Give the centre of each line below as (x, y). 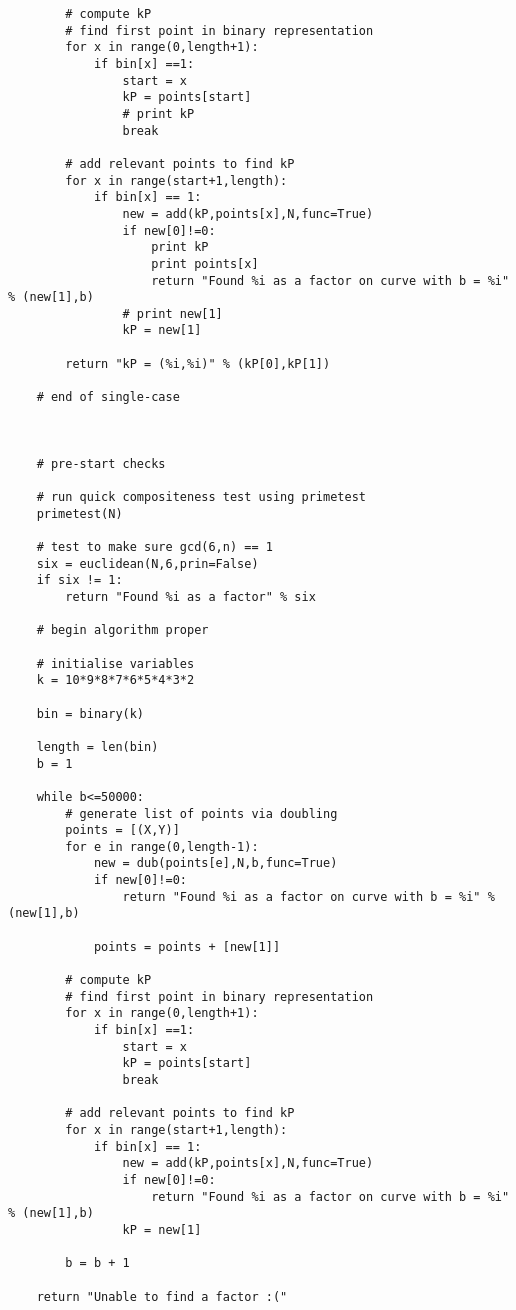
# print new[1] (172, 313)
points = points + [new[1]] (187, 946)
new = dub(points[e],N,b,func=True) (215, 863)
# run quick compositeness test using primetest (201, 497)
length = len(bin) (97, 746)
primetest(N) (79, 513)
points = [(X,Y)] (122, 830)
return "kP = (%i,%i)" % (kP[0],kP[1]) (198, 363)
